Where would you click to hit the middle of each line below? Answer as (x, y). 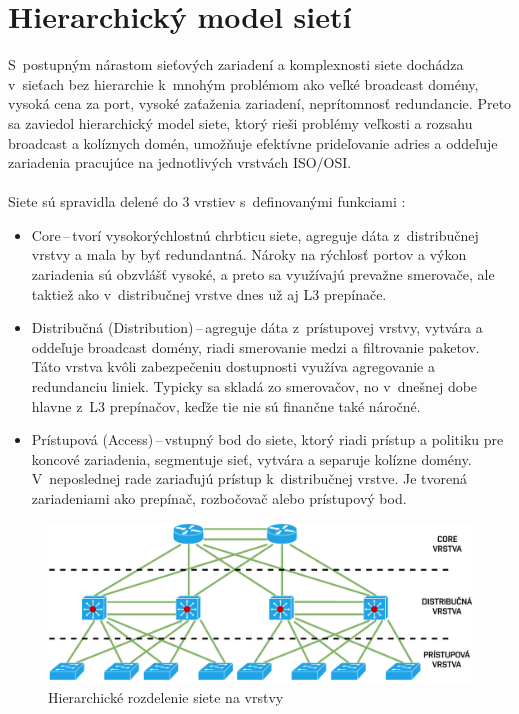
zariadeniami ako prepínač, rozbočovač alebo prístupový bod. (219, 498)
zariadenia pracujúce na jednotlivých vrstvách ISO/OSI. (180, 162)
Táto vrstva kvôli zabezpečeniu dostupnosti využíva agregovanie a (233, 366)
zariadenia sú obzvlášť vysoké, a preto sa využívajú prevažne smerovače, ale (263, 274)
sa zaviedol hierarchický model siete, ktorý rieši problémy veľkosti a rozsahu (240, 122)
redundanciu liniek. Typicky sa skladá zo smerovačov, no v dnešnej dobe (254, 386)
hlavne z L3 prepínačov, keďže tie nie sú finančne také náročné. (226, 405)
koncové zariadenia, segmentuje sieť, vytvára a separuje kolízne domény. (251, 458)
